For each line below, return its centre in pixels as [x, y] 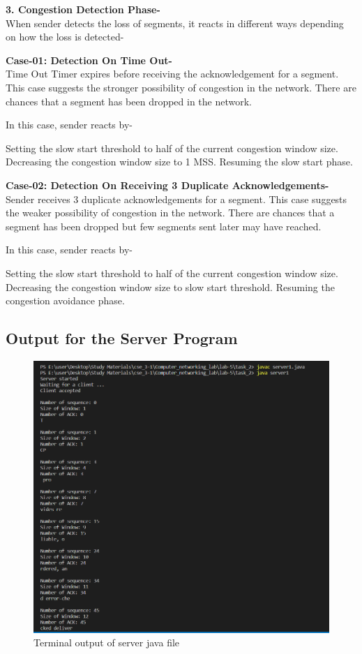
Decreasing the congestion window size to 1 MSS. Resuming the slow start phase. [179, 162]
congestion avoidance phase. [65, 300]
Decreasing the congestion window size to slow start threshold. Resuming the [170, 287]
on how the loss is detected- [65, 37]
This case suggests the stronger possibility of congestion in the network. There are [181, 87]
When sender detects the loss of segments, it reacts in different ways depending [175, 23]
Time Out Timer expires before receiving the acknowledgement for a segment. [172, 74]
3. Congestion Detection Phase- [83, 9]
